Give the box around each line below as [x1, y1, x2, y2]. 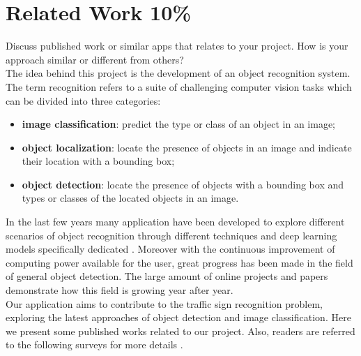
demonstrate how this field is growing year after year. [6, 283, 233, 297]
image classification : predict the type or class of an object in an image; [22, 117, 336, 131]
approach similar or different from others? [6, 52, 184, 66]
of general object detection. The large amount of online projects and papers [6, 269, 328, 283]
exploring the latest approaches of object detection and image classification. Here [6, 310, 351, 325]
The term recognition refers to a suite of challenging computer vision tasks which [6, 79, 352, 94]
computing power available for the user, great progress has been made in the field [6, 255, 353, 269]
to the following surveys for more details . [6, 337, 183, 352]
